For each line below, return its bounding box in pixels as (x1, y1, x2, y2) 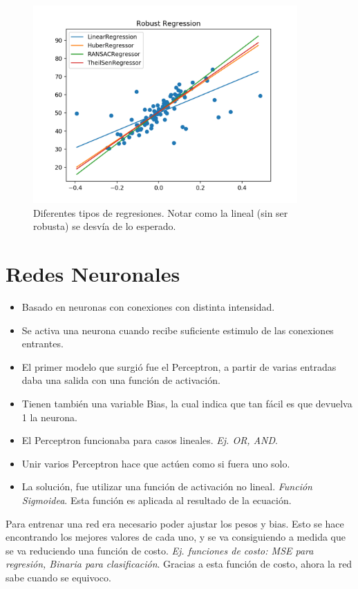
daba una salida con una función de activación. (21, 373, 220, 387)
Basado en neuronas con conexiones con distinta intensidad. (21, 300, 275, 314)
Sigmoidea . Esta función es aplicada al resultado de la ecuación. (21, 493, 292, 508)
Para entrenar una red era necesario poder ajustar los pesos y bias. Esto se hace (6, 516, 344, 530)
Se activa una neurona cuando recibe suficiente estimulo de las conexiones (21, 322, 334, 337)
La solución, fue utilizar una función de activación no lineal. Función (21, 479, 312, 494)
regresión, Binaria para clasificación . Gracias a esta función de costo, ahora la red (6, 557, 352, 571)
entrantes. (21, 336, 64, 351)
